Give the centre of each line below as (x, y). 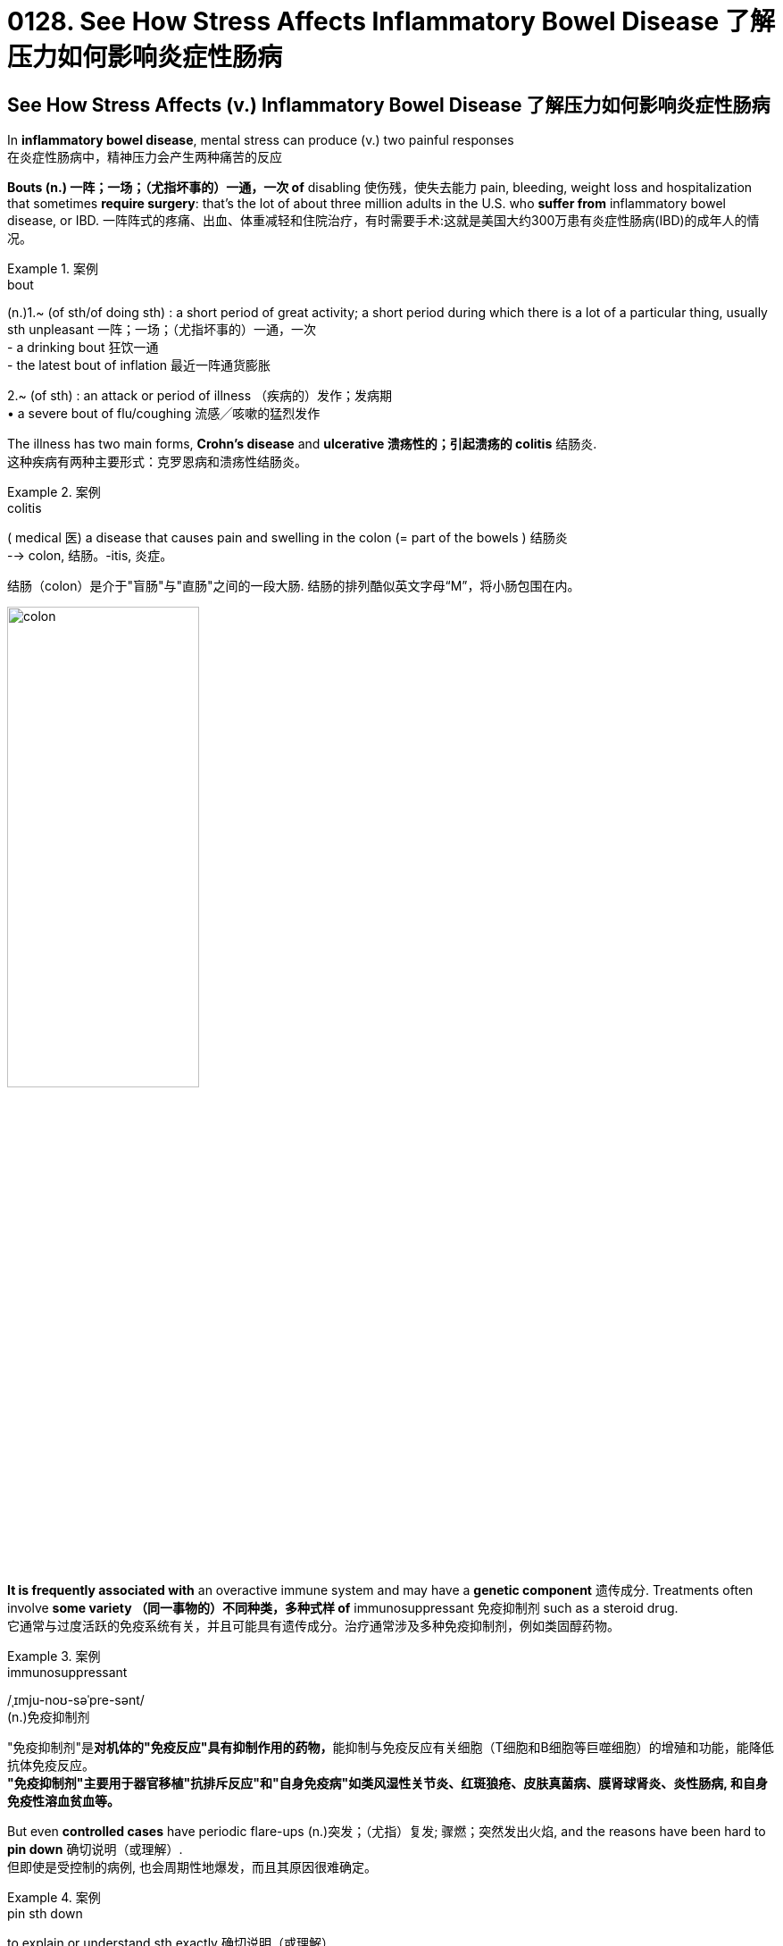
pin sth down (45, 1914)
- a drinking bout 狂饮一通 (83, 348)
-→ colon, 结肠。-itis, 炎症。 (90, 556)
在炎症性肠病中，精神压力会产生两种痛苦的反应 (145, 157)
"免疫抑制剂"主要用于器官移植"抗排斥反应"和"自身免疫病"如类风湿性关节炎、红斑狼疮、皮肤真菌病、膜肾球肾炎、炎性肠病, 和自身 (387, 1783)
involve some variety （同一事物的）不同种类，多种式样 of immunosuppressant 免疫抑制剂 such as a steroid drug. (343, 1608)
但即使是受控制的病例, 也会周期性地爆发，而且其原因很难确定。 (192, 1867)
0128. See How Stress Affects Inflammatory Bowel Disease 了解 (391, 21)
